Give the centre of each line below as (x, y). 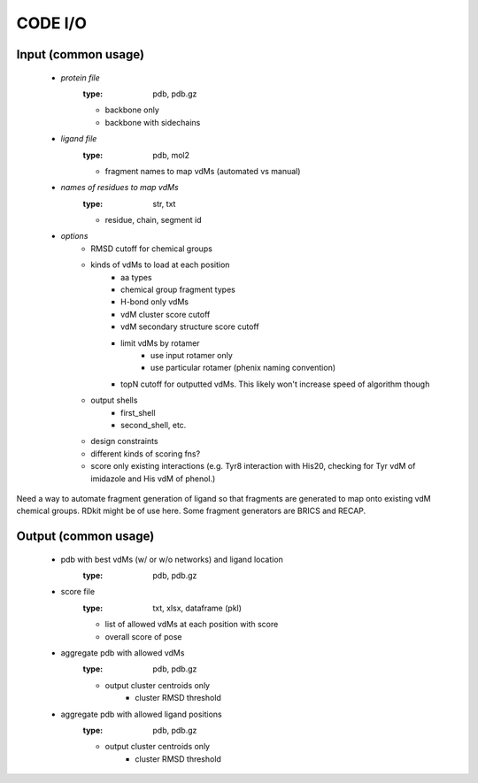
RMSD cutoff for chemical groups (151, 249)
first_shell (138, 412)
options (74, 236)
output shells (114, 400)
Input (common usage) (81, 54)
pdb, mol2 (171, 155)
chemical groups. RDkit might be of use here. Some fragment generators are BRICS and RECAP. (191, 511)
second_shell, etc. (154, 425)
